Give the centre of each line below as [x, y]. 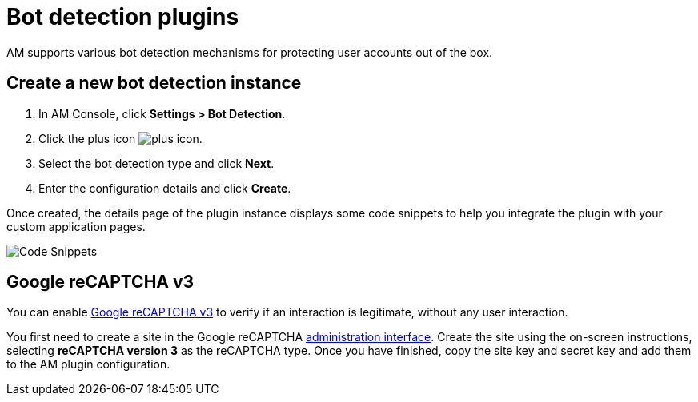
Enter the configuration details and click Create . [165, 188]
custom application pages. [76, 226]
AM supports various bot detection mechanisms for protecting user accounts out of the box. [250, 52]
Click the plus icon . [120, 138]
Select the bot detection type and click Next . [156, 163]
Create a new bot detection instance [154, 83]
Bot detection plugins [123, 17]
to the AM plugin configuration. [88, 364]
